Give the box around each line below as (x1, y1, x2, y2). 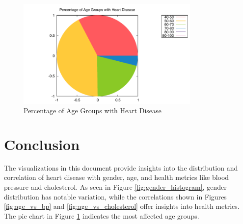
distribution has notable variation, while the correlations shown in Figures (4, 191, 227, 201)
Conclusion (4, 134, 80, 154)
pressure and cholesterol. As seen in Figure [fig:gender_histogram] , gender (4, 182, 227, 192)
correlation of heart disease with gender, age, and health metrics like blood (4, 172, 229, 182)
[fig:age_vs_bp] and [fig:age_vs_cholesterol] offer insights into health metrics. (4, 201, 240, 211)
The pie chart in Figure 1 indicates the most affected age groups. (4, 210, 199, 221)
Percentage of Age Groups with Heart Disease (24, 105, 162, 116)
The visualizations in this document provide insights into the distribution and (4, 162, 238, 173)
